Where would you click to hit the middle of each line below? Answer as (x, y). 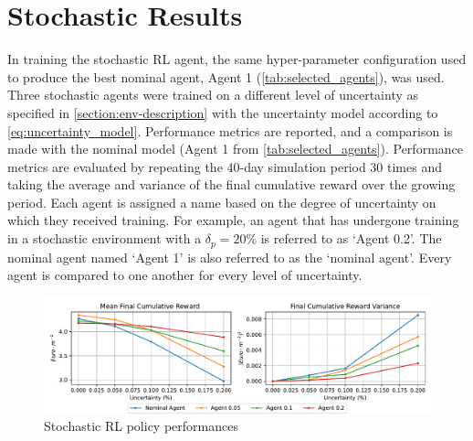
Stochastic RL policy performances (141, 426)
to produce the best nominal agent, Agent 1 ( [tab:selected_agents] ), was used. (226, 76)
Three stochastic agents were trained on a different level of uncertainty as (213, 95)
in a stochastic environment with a (105, 238)
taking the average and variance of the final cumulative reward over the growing (231, 184)
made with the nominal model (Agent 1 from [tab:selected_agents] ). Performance (236, 149)
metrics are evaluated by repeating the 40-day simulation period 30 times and (225, 166)
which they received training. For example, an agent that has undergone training (233, 220)
